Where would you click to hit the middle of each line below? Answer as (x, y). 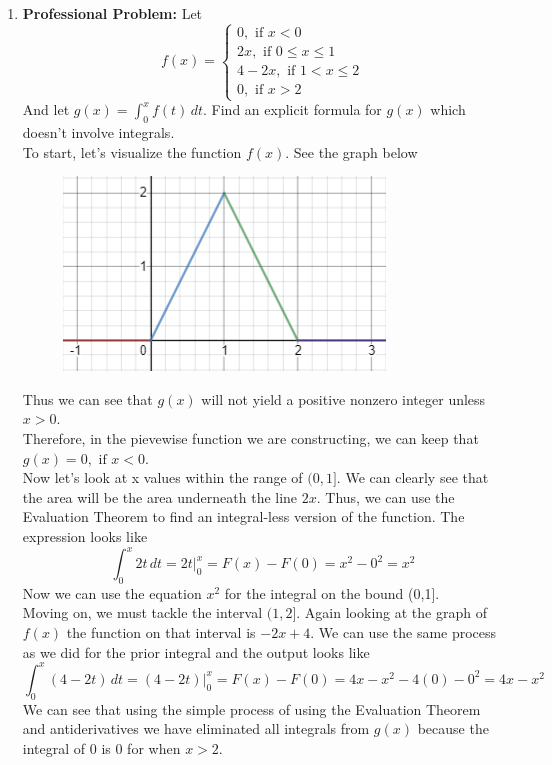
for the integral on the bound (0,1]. (332, 592)
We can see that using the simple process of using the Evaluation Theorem (251, 708)
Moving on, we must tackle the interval (142, 612)
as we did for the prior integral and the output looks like (196, 651)
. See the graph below (351, 151)
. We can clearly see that (412, 477)
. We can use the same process (403, 632)
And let (46, 109)
